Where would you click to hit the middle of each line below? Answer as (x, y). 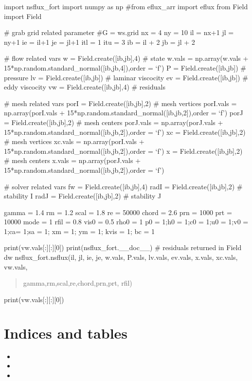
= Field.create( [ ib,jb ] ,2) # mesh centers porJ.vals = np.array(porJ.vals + (114, 122)
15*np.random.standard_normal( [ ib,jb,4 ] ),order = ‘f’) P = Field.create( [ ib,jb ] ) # (125, 67)
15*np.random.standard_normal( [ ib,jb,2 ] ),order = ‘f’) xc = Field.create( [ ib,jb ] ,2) (125, 132)
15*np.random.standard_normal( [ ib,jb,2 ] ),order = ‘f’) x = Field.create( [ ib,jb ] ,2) (123, 151)
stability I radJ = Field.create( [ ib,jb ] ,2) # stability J (83, 196)
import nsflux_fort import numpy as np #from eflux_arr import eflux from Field (126, 6)
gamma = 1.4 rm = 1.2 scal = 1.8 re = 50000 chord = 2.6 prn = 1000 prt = (118, 212)
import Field (23, 16)
